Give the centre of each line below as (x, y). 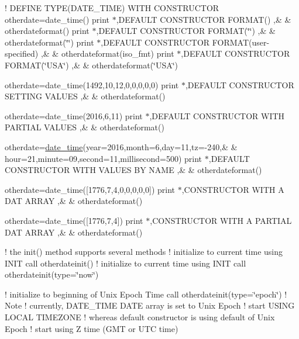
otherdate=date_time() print (57, 19)
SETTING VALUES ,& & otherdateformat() (85, 96)
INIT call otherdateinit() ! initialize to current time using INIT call (126, 263)
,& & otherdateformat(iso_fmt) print (107, 53)
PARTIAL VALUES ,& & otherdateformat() (85, 127)
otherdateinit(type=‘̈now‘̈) (52, 274)
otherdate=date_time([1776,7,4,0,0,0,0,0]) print (90, 189)
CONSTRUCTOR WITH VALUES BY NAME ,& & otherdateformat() (133, 170)
